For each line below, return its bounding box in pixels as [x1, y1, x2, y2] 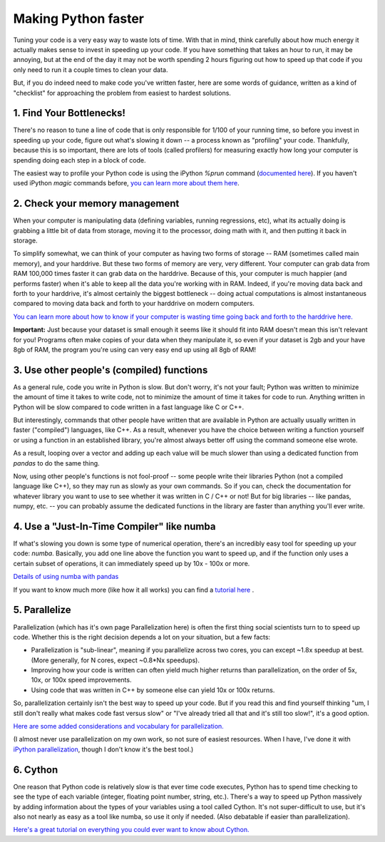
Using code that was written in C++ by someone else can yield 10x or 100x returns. [31, 685, 275, 694]
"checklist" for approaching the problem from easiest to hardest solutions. [13, 88, 232, 97]
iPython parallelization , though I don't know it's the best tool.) [13, 745, 194, 754]
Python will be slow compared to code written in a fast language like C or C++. [13, 403, 245, 411]
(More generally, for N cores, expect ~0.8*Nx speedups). [31, 656, 200, 664]
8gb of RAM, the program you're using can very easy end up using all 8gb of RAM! [13, 345, 257, 354]
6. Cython [13, 764, 58, 776]
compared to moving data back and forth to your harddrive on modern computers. [13, 299, 255, 308]
